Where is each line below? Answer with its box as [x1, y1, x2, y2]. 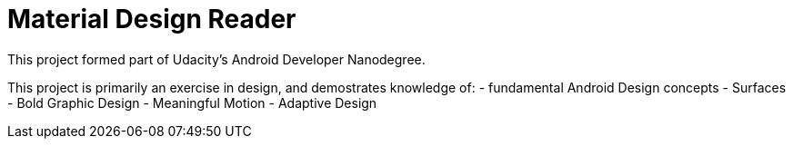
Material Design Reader [7, 4, 296, 34]
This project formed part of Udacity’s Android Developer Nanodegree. [7, 51, 426, 67]
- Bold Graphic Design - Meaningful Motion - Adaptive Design [7, 94, 377, 111]
